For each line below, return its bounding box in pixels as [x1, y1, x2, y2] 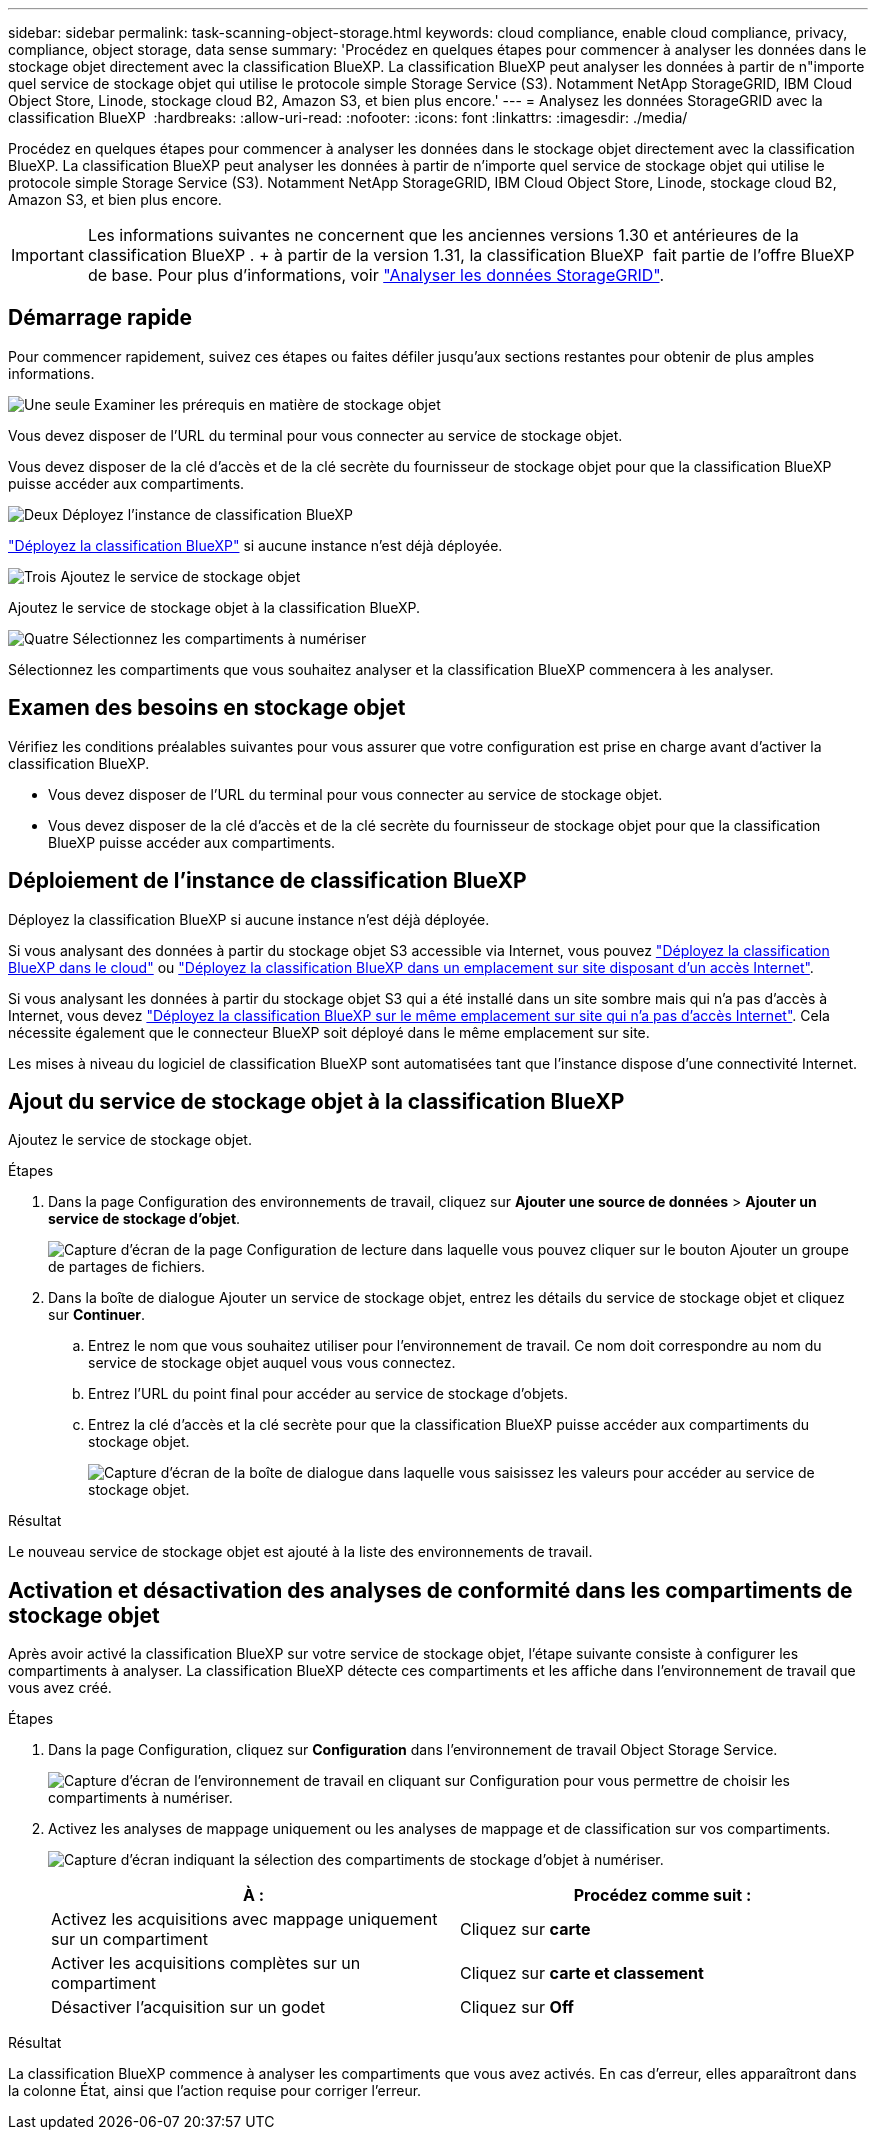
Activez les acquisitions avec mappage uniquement [51, 1909, 438, 1930]
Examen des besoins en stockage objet [8, 695, 406, 721]
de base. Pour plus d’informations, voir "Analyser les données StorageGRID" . [87, 265, 665, 285]
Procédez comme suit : [573, 1885, 752, 1906]
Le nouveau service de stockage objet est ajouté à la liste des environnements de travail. [8, 1543, 593, 1561]
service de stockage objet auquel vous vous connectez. [88, 1354, 456, 1372]
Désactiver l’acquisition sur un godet [51, 1997, 326, 2018]
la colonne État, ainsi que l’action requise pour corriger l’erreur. [8, 2082, 422, 2100]
